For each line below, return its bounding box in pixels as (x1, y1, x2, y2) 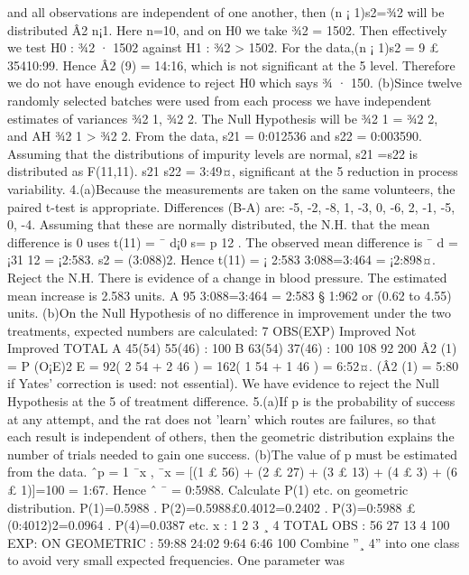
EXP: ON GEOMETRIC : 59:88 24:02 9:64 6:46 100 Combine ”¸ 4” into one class (7, 533, 460, 552)
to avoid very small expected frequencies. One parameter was (7, 551, 345, 570)
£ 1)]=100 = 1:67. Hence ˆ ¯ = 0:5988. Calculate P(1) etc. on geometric (7, 480, 409, 499)
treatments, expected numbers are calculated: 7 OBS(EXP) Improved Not (7, 320, 417, 339)
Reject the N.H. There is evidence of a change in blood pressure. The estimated (7, 267, 447, 286)
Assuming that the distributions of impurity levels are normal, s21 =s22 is (7, 144, 418, 162)
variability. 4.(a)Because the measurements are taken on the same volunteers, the (7, 179, 455, 198)
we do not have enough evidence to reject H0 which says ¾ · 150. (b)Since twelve (7, 73, 462, 92)
